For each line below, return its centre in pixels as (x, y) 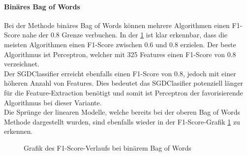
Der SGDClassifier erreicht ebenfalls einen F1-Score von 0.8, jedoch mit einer (120, 73)
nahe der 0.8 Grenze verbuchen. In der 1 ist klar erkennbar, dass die (125, 35)
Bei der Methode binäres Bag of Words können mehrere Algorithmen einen (117, 25)
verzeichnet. (22, 64)
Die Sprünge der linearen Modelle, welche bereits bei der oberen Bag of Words (122, 112)
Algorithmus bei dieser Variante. (53, 102)
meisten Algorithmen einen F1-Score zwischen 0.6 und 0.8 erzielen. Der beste (120, 44)
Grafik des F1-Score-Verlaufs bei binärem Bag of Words (108, 147)
